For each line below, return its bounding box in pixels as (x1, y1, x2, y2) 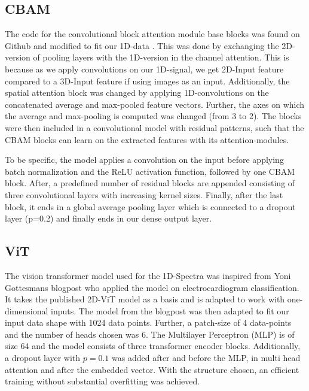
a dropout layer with (5, 351, 81, 364)
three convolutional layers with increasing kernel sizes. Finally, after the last (5, 188, 283, 201)
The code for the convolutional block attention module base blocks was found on (5, 28, 300, 40)
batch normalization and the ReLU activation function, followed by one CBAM (5, 165, 295, 177)
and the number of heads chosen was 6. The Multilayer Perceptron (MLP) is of (5, 328, 295, 340)
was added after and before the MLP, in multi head (112, 351, 301, 364)
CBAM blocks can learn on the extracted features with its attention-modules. (5, 133, 289, 146)
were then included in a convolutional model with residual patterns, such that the (5, 121, 304, 134)
